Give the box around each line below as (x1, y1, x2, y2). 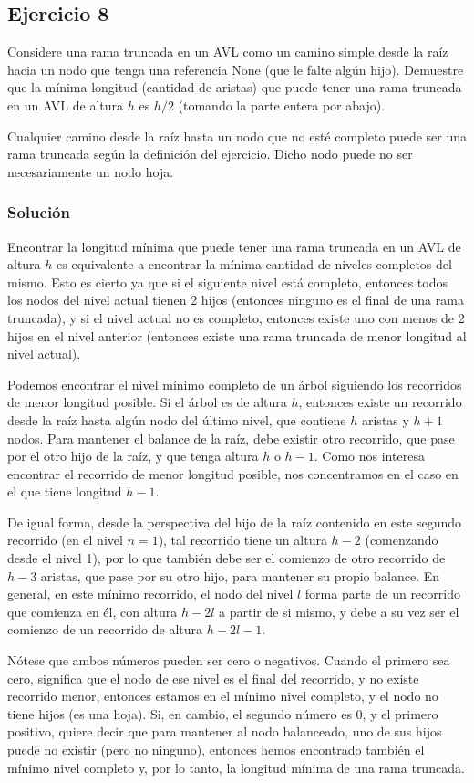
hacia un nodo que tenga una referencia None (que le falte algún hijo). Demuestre (7, 59, 464, 78)
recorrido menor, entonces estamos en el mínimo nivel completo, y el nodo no (7, 686, 438, 705)
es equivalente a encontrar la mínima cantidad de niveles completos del (57, 255, 452, 274)
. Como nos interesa (314, 446, 425, 465)
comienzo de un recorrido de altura (7, 620, 203, 639)
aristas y (361, 410, 409, 429)
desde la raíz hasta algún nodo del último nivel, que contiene (7, 410, 346, 429)
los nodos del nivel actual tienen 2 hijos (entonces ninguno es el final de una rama (7, 290, 464, 309)
